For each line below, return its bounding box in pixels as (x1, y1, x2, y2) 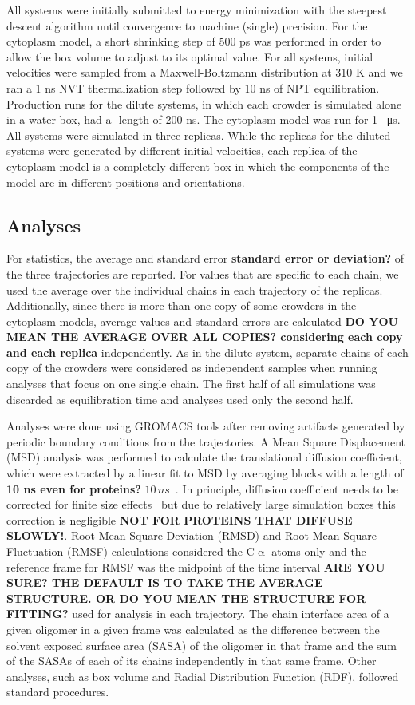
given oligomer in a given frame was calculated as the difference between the (6, 620, 380, 637)
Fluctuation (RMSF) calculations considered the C (6, 543, 255, 560)
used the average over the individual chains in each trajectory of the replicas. (6, 281, 383, 298)
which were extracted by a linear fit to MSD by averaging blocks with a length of (6, 465, 404, 481)
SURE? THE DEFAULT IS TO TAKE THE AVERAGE (6, 574, 323, 591)
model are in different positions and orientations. (6, 173, 245, 190)
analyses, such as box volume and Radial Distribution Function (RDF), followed (6, 667, 399, 684)
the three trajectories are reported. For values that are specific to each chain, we (6, 265, 399, 282)
